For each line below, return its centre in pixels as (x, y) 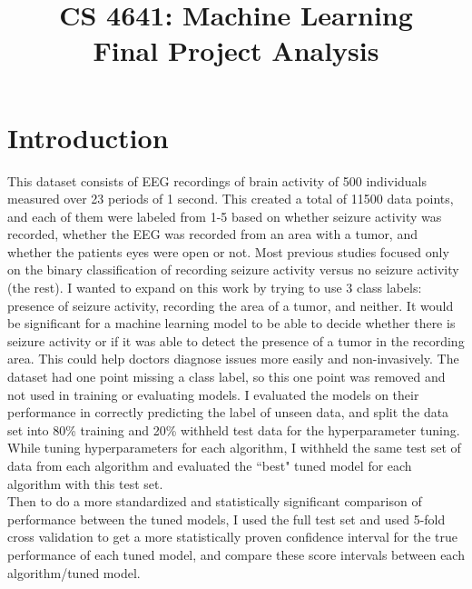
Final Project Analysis (236, 50)
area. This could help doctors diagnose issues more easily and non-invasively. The (233, 359)
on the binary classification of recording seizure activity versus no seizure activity (233, 270)
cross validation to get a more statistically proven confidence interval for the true (232, 537)
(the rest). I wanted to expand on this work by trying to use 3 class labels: (215, 288)
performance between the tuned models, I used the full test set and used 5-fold (226, 519)
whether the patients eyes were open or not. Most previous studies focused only (228, 251)
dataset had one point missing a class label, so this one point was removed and (226, 377)
